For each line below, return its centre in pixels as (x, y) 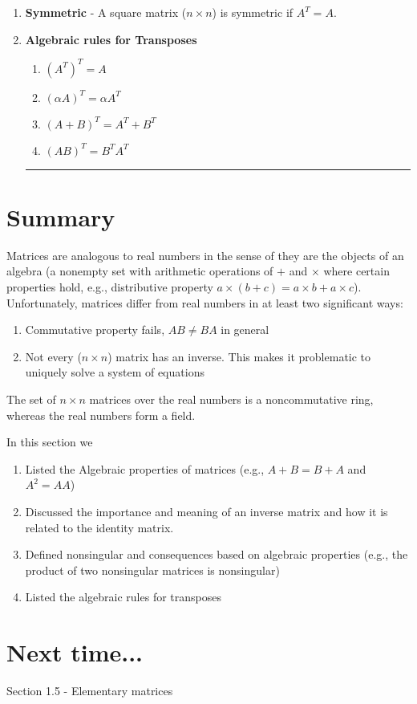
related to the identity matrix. (99, 527)
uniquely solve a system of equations (115, 372)
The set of (31, 399)
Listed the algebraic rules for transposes (123, 597)
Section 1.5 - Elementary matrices (90, 691)
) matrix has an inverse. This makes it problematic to (239, 356)
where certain (356, 271)
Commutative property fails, (95, 330)
